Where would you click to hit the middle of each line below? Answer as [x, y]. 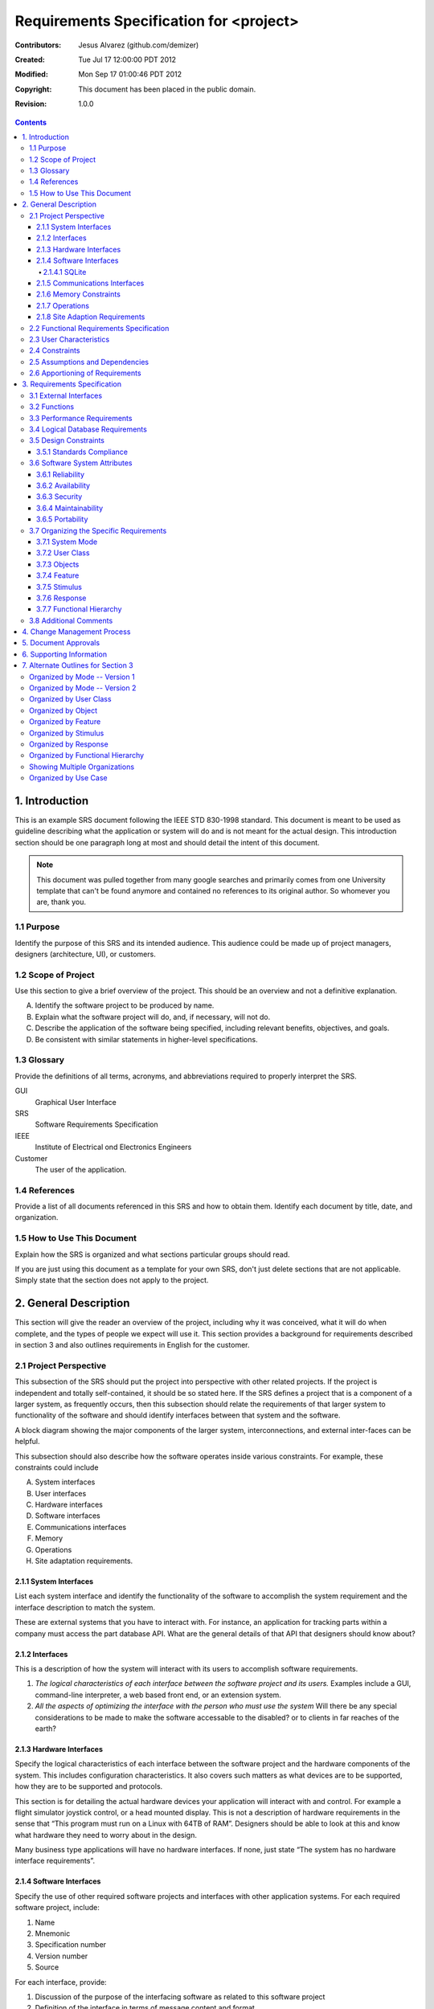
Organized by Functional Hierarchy [87, 755]
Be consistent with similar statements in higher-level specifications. [146, 1039]
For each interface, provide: [61, 1982]
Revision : [31, 104]
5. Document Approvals [61, 643]
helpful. [27, 1442]
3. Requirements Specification [72, 384]
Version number [61, 1956]
